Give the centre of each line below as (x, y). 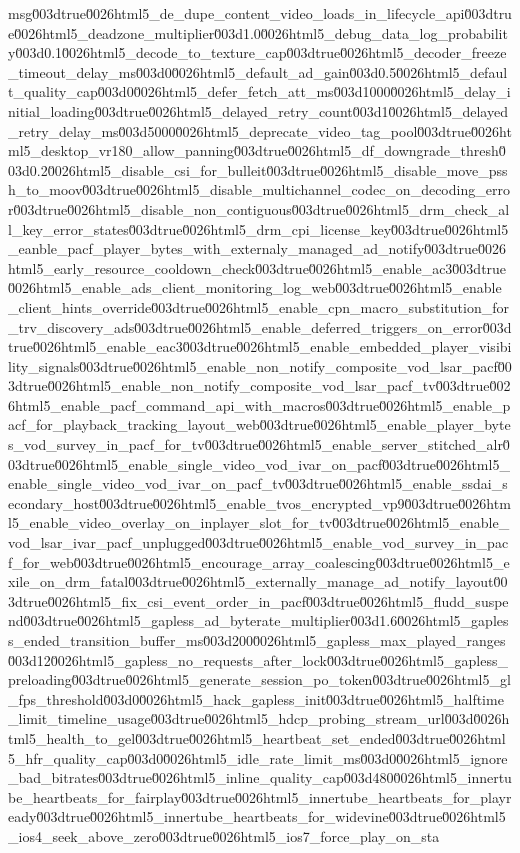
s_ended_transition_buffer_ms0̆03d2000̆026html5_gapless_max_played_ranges (257, 640)
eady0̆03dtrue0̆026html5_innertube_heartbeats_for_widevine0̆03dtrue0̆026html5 (257, 816)
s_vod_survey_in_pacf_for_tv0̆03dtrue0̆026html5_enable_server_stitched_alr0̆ (259, 444)
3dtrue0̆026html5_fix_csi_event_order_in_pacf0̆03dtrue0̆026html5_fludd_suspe (258, 600)
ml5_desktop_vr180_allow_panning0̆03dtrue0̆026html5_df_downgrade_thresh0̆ (257, 150)
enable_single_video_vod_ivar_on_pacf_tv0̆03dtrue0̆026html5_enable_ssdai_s (258, 483)
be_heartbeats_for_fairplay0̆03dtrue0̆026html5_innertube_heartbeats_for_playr (260, 796)
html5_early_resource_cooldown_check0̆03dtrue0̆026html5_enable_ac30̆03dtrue (257, 267)
